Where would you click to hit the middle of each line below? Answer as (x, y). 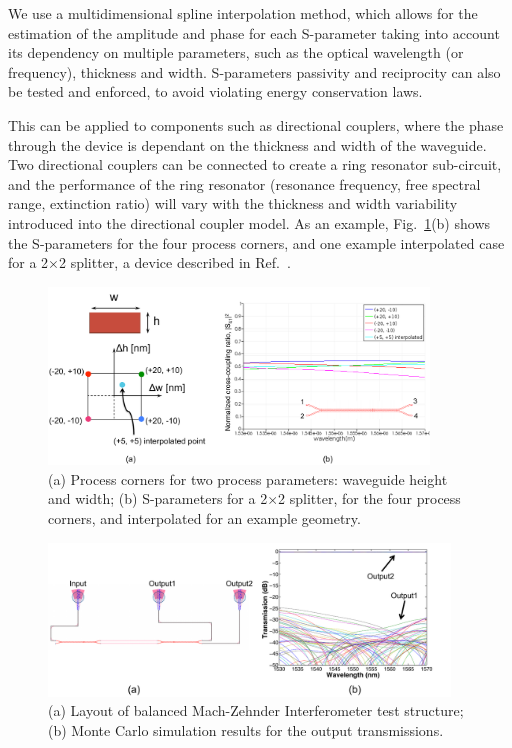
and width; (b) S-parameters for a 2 (158, 498)
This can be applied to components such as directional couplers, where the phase (256, 124)
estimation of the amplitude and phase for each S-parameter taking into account (254, 32)
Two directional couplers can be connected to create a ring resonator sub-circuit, (255, 164)
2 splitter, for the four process (369, 498)
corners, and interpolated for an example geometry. (204, 517)
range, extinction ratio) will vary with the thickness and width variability (233, 203)
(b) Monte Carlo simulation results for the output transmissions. (246, 729)
